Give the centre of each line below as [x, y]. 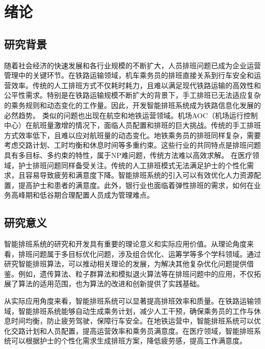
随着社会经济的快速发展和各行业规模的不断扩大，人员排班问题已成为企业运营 [132, 65]
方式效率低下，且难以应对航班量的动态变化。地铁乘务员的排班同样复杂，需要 [132, 135]
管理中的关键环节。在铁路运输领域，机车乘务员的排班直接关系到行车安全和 [129, 75]
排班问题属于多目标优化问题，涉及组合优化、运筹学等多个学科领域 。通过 [139, 253]
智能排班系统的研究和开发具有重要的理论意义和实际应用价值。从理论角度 [125, 244]
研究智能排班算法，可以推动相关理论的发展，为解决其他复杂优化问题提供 [125, 264]
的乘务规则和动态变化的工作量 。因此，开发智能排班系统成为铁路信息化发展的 [132, 105]
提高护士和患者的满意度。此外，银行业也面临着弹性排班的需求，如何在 [136, 185]
